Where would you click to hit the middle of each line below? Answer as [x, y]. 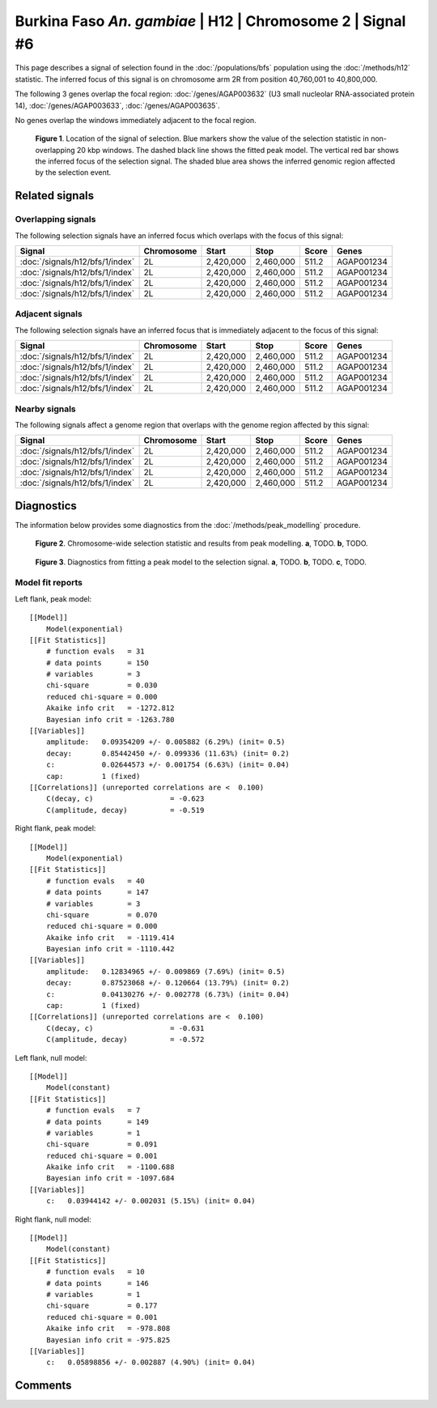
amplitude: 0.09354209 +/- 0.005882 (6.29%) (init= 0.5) [165, 742]
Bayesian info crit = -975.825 [108, 1340]
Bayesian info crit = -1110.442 [110, 949]
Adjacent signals [49, 314]
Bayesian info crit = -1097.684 [110, 1178]
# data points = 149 [98, 1122]
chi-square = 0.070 [102, 915]
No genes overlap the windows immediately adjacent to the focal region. [136, 120]
